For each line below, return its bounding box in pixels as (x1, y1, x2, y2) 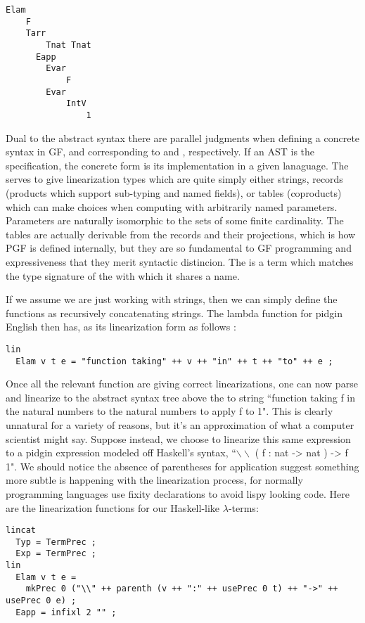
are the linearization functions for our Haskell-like (6, 500, 220, 515)
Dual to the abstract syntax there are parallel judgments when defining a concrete (6, 130, 360, 145)
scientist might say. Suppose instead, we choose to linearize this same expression (6, 431, 351, 446)
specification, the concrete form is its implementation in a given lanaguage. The (6, 158, 349, 172)
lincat (6, 525, 36, 536)
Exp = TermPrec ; (15, 548, 96, 559)
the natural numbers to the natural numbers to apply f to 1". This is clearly (6, 404, 333, 418)
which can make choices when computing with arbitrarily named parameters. (6, 199, 338, 214)
